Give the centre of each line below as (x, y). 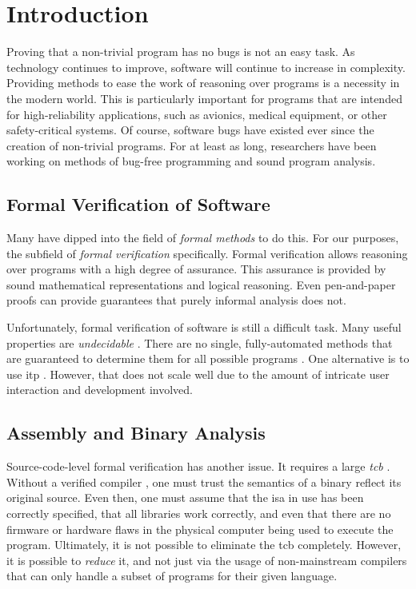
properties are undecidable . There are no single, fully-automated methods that (200, 342)
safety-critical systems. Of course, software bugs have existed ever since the (190, 130)
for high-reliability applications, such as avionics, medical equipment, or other (197, 114)
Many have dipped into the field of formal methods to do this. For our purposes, (203, 238)
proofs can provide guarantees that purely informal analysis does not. (176, 300)
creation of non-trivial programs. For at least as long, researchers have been (192, 145)
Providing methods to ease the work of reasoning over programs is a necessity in (203, 83)
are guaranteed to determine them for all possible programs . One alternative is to (208, 358)
